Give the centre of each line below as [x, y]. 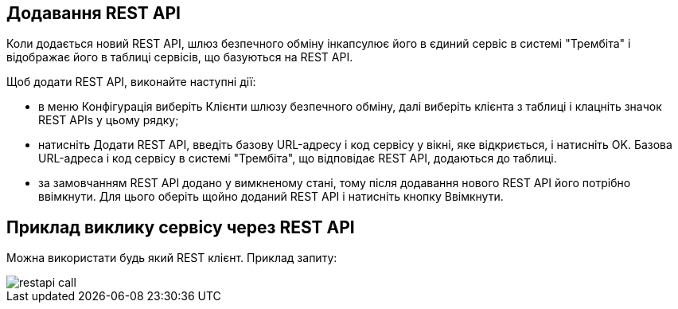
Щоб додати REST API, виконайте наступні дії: [131, 82]
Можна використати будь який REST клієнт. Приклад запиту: [172, 258]
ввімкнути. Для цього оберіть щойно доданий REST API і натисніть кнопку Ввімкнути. [271, 197]
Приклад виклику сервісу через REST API [181, 227]
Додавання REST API [94, 13]
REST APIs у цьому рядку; [109, 120]
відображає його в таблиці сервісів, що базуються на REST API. [180, 57]
